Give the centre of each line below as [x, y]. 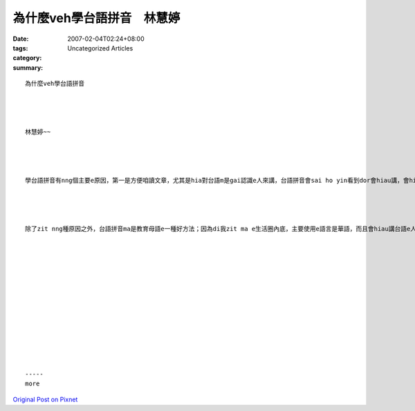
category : [27, 58]
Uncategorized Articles [100, 48]
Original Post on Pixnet [45, 399]
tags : [20, 48]
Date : [21, 39]
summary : [28, 67]
